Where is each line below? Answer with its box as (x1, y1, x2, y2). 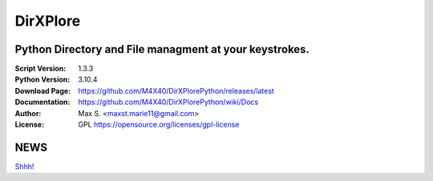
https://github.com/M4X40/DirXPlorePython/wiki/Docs (78, 97, 259, 107)
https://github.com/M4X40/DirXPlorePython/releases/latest (78, 86, 274, 95)
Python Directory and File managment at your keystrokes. (14, 42, 310, 56)
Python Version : (14, 74, 71, 84)
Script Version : (14, 64, 67, 74)
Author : (14, 108, 42, 118)
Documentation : (14, 97, 71, 107)
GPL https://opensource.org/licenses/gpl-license (78, 120, 240, 130)
